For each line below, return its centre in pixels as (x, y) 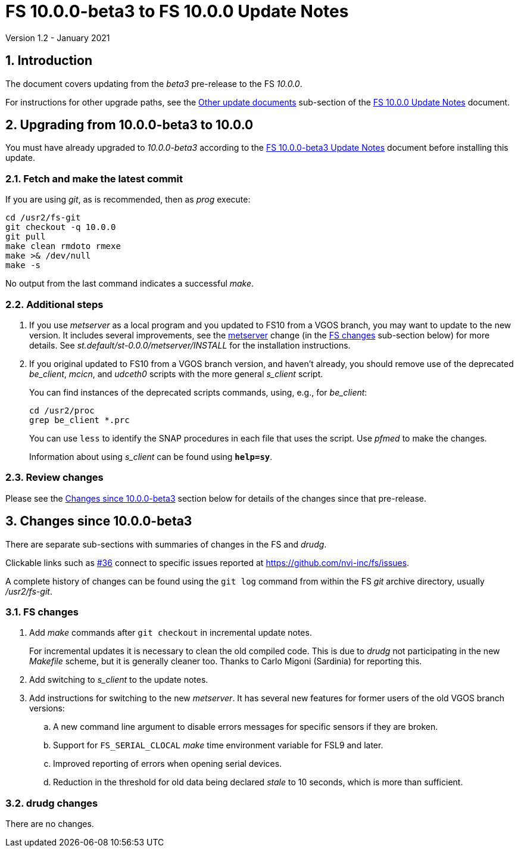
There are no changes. (50, 824)
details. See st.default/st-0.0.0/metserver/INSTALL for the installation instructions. (190, 345)
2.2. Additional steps (54, 304)
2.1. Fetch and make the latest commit (94, 178)
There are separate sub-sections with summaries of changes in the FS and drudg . (166, 544)
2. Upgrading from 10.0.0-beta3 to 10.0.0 (129, 125)
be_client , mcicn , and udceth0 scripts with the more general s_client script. (176, 374)
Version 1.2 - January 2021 (58, 38)
